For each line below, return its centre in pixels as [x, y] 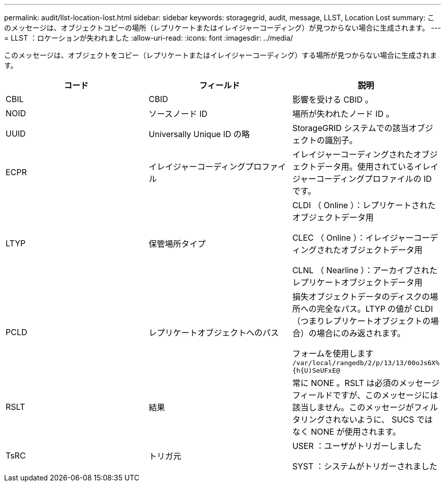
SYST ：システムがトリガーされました [365, 466]
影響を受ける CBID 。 [333, 100]
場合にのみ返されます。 [361, 333]
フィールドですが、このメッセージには [365, 395]
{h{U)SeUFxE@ [316, 370]
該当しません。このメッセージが [353, 407]
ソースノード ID [178, 114]
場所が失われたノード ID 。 [343, 114]
